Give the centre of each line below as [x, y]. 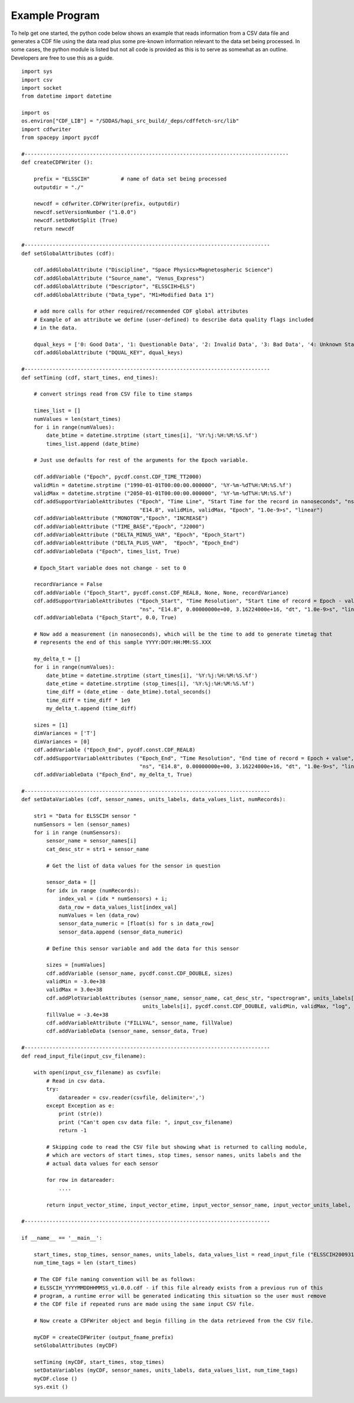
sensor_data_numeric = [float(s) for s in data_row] [137, 924]
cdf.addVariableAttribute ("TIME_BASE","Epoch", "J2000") [119, 526]
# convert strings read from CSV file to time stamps [113, 394]
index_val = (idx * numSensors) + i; [113, 899]
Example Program [55, 15]
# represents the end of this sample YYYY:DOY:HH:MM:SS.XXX [122, 642]
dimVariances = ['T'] [65, 733]
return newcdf [54, 229]
